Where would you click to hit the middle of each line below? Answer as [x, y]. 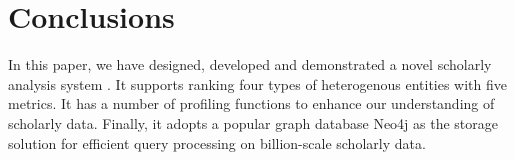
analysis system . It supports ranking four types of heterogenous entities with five [258, 83]
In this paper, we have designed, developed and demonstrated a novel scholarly [250, 64]
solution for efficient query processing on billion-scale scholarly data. [217, 142]
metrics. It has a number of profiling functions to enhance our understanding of [251, 103]
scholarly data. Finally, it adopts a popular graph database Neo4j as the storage [253, 122]
